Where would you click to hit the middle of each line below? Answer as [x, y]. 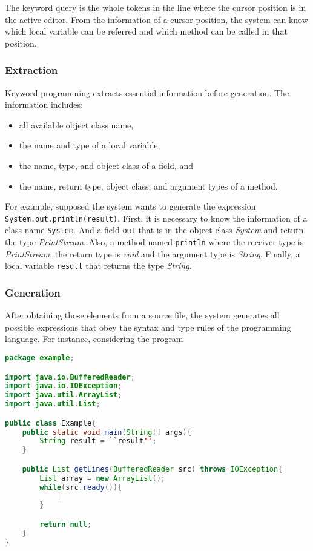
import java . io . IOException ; [64, 386]
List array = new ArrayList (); [102, 478]
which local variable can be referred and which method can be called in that [146, 31]
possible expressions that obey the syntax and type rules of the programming [148, 327]
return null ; [66, 524]
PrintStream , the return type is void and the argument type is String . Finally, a [153, 253]
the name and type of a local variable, [90, 145]
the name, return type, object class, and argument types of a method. [148, 186]
